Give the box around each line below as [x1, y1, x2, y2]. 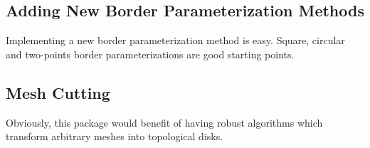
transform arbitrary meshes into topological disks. [6, 129, 223, 144]
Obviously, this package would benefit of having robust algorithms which [6, 115, 323, 129]
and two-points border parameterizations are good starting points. [6, 46, 295, 61]
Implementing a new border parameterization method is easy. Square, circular [6, 33, 345, 48]
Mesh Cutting [6, 81, 110, 103]
